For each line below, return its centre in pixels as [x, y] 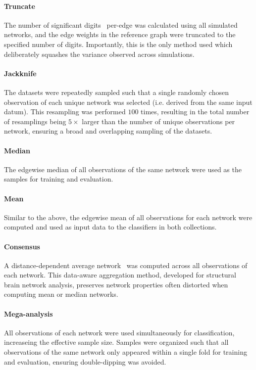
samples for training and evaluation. [59, 179]
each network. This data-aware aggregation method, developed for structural [120, 275]
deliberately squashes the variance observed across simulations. [99, 54]
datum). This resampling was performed [65, 112]
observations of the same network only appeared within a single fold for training [126, 352]
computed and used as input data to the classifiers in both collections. [110, 227]
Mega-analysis [28, 313]
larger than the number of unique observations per [158, 121]
